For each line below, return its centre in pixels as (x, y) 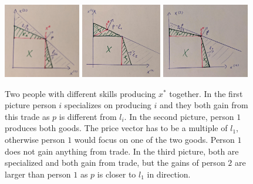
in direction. (169, 174)
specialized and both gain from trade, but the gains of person (115, 163)
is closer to (117, 174)
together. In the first (206, 93)
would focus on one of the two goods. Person (154, 140)
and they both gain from (204, 105)
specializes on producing (108, 105)
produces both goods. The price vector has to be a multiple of (116, 128)
